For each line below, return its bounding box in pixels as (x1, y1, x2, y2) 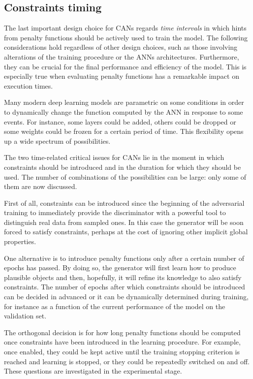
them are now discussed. (4, 181, 77, 191)
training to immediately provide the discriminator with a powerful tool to (4, 207, 226, 218)
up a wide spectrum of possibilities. (4, 135, 111, 146)
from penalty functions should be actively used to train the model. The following (4, 32, 248, 42)
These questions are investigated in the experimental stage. (4, 366, 182, 376)
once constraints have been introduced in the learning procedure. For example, (4, 337, 241, 347)
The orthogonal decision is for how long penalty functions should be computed (4, 327, 241, 337)
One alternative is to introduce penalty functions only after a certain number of (4, 253, 245, 263)
